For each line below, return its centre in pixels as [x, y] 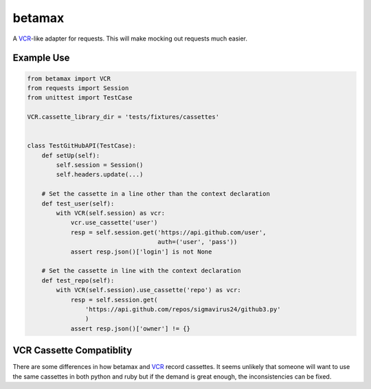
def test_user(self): [78, 203]
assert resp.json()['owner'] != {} [130, 329]
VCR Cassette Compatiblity [72, 351]
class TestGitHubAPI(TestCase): [82, 146]
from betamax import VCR [69, 78]
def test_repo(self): [78, 280]
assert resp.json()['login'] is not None [141, 252]
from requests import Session [78, 88]
